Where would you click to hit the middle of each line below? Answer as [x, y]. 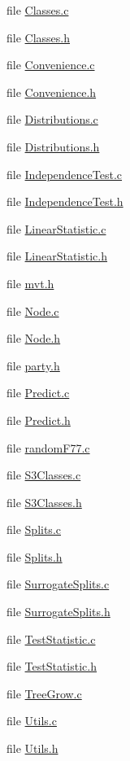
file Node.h [34, 338]
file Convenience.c [51, 65]
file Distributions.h [53, 146]
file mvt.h [30, 283]
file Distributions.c [52, 119]
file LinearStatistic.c [56, 228]
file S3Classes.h [44, 502]
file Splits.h [35, 556]
